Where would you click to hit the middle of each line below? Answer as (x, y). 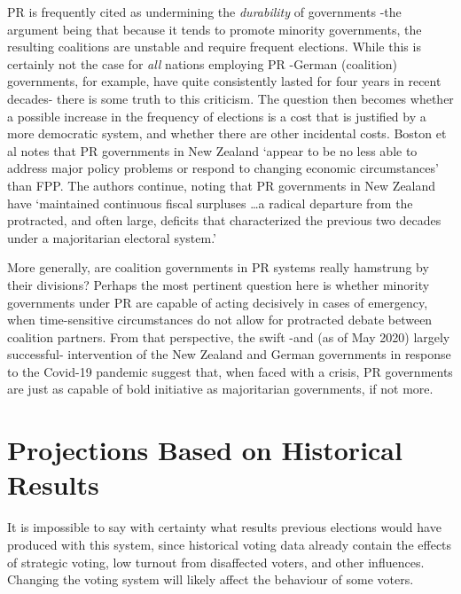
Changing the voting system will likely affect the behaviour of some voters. (211, 579)
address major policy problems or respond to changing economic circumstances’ (223, 168)
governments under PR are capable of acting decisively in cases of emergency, (218, 302)
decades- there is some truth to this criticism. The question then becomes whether (230, 98)
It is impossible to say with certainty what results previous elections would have (224, 527)
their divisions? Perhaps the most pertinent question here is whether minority (219, 284)
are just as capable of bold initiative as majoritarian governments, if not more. (220, 389)
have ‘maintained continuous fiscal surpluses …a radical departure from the (210, 203)
